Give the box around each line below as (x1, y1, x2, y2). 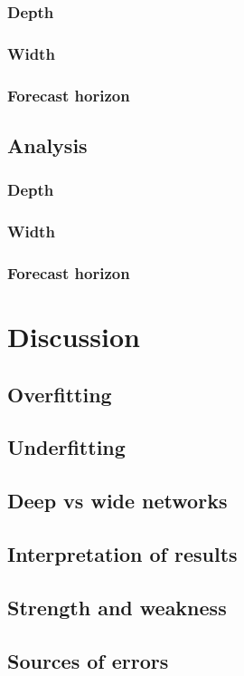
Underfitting (7, 433, 126, 461)
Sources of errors (7, 646, 169, 674)
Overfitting (7, 380, 112, 408)
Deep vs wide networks (7, 487, 228, 515)
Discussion (7, 318, 140, 355)
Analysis (7, 130, 88, 159)
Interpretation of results (7, 539, 238, 567)
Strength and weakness (7, 593, 227, 621)
